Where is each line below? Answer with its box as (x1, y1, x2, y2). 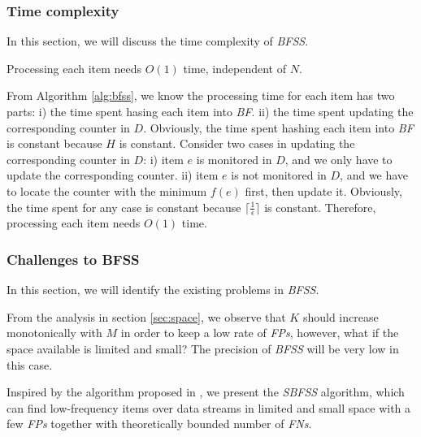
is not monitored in (231, 167, 327, 184)
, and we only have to (284, 150, 393, 167)
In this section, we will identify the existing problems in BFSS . (7, 281, 319, 298)
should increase (302, 308, 379, 325)
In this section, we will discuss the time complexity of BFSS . (7, 32, 309, 50)
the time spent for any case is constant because (7, 198, 241, 215)
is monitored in (196, 150, 272, 167)
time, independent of (183, 59, 286, 76)
